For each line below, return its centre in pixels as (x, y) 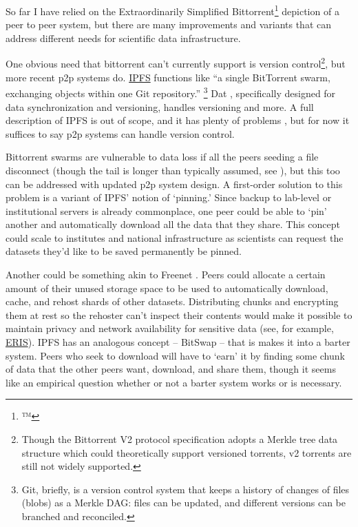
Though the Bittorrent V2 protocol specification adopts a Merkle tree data (180, 439)
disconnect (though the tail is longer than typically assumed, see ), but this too (173, 170)
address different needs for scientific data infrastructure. (123, 38)
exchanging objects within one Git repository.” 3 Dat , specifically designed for (171, 92)
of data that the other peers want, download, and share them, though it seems (171, 369)
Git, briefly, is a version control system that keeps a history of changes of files (186, 489)
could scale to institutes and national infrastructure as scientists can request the (175, 237)
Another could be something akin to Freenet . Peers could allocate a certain (166, 275)
